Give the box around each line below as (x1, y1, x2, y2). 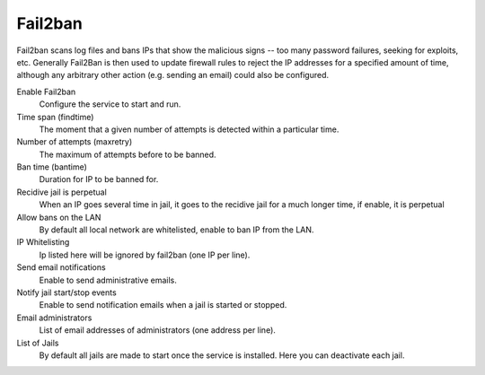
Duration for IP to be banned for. (39, 174, 159, 185)
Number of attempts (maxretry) (16, 136, 133, 147)
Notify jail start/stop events (16, 287, 117, 298)
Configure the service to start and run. (39, 99, 181, 109)
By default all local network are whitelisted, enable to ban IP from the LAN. (39, 224, 314, 235)
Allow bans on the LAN (16, 212, 101, 222)
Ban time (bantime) (16, 161, 87, 172)
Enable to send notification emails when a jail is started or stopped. (39, 300, 287, 310)
